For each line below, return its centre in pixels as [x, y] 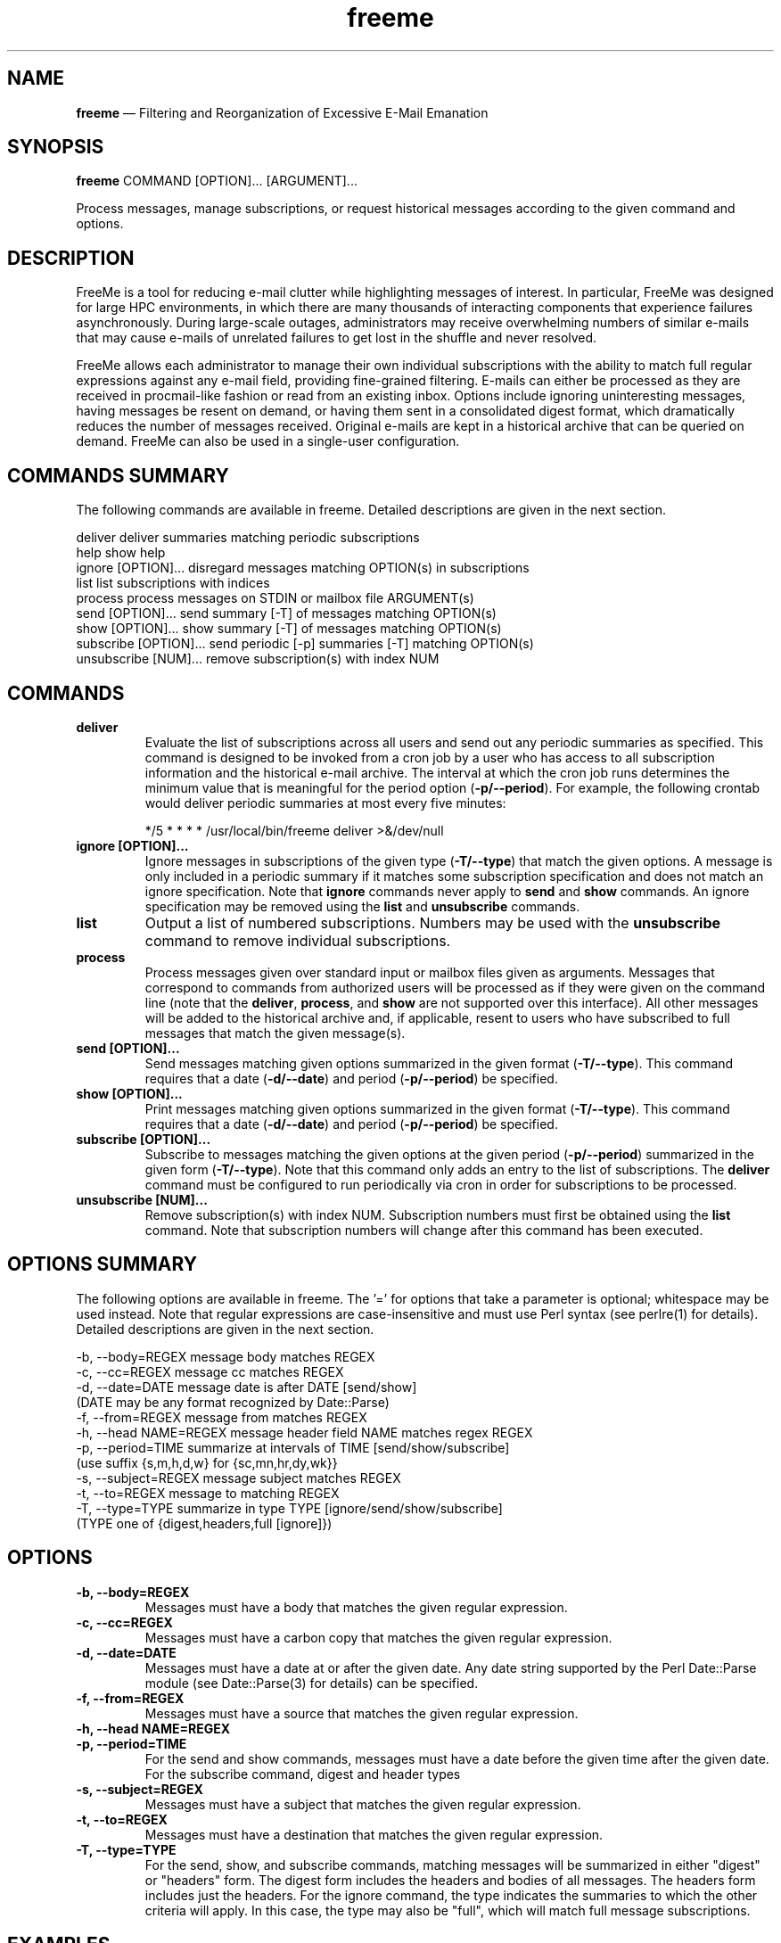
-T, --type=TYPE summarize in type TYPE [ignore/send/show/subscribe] [289, 1508]
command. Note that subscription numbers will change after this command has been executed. [424, 1230]
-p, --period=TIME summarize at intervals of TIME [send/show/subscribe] [293, 1447]
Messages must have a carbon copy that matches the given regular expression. [378, 1637]
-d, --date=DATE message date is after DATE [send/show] [247, 1387]
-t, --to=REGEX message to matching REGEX [208, 1493]
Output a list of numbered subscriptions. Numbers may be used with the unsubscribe [432, 922]
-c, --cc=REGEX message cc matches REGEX [210, 1371]
